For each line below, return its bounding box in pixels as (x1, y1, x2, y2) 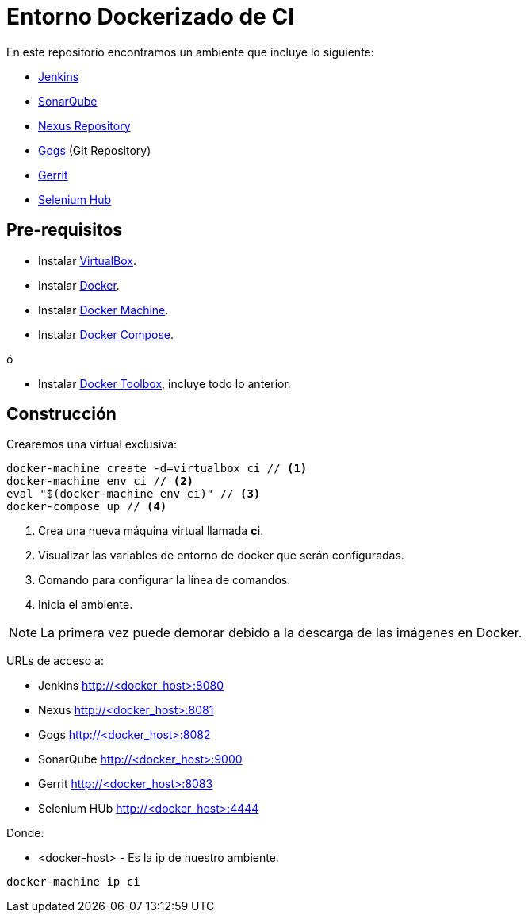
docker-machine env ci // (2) (6, 475, 194, 488)
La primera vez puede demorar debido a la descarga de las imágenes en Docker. (40, 625, 522, 641)
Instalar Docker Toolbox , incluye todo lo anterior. (38, 376, 291, 390)
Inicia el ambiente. (38, 598, 133, 612)
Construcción (6, 404, 117, 425)
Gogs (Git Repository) (38, 143, 151, 157)
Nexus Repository (38, 118, 131, 133)
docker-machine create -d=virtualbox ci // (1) (6, 462, 308, 475)
